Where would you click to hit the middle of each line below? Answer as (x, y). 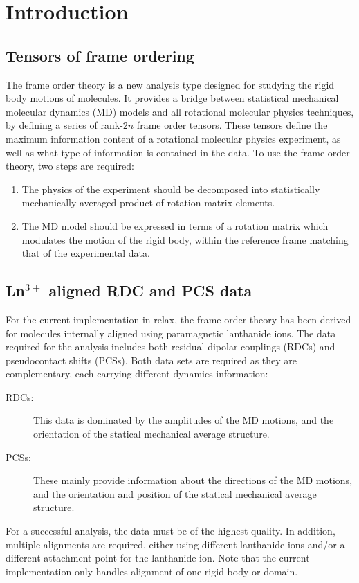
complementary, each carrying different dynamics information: (137, 374)
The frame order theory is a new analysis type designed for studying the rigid (170, 84)
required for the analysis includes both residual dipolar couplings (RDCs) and (171, 347)
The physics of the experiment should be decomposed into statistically (171, 189)
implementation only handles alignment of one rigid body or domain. (152, 571)
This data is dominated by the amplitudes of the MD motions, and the (184, 420)
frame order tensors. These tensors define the (232, 125)
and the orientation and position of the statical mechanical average (175, 493)
